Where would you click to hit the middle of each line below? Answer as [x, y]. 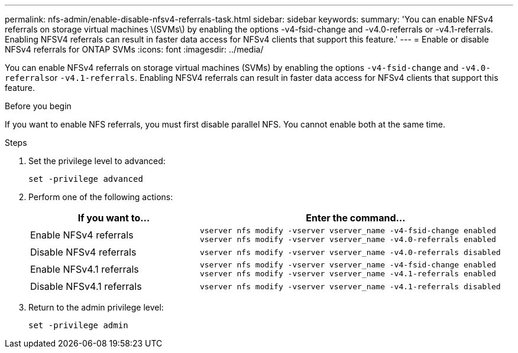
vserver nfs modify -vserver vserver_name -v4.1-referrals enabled [348, 274]
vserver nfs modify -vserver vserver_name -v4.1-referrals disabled [350, 286]
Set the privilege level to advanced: [97, 161]
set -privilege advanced [86, 179]
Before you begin [38, 106]
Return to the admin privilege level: [96, 307]
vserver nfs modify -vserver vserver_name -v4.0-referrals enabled [348, 239]
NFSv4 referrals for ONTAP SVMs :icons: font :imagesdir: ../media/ [134, 49]
